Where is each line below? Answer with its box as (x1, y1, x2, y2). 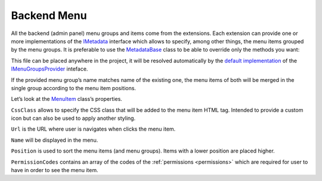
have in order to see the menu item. (11, 167, 98, 174)
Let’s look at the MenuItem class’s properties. (11, 96, 122, 103)
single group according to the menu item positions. (11, 84, 137, 91)
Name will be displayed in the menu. (11, 136, 98, 144)
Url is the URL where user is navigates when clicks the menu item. (11, 125, 176, 133)
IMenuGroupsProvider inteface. (11, 65, 88, 72)
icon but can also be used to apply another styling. (11, 115, 136, 122)
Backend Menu (11, 9, 87, 22)
